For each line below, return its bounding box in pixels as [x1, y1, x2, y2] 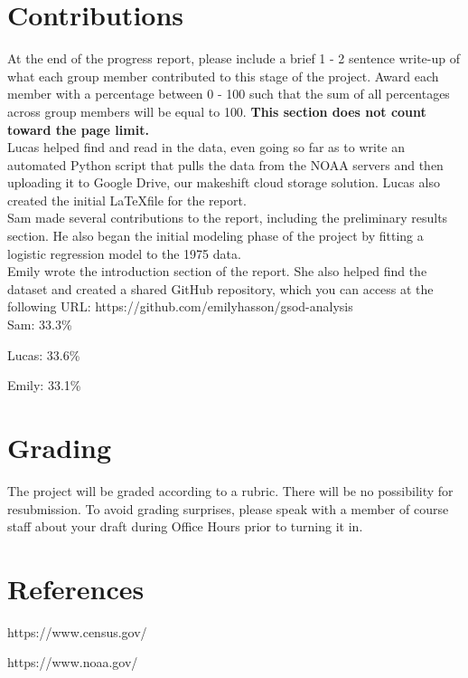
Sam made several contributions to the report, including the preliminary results [7, 208, 448, 227]
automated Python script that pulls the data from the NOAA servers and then [7, 155, 444, 174]
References [7, 569, 145, 606]
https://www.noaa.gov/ [7, 653, 138, 672]
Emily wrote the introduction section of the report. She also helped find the [7, 262, 427, 281]
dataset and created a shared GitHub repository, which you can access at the [7, 279, 434, 298]
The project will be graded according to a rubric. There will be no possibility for [7, 481, 454, 500]
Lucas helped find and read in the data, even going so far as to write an [7, 138, 405, 157]
